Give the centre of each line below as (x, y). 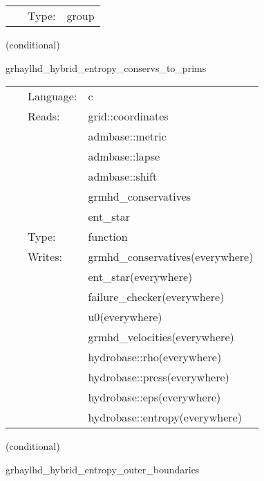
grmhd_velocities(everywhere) (161, 337)
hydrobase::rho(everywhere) (155, 357)
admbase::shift (123, 176)
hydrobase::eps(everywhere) (154, 397)
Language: (53, 96)
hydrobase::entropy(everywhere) (165, 417)
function (108, 237)
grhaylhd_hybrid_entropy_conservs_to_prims (106, 67)
